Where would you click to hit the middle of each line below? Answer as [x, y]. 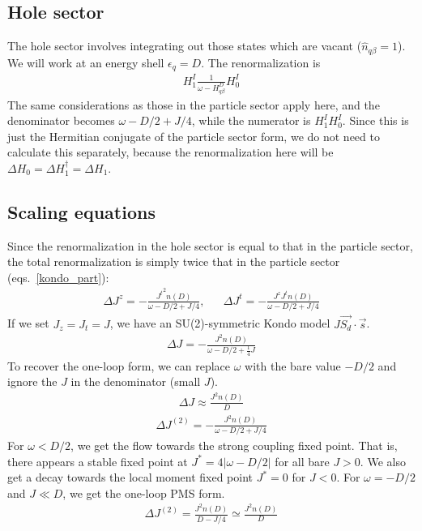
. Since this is [375, 120]
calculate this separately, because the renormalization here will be [171, 152]
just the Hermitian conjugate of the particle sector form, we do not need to [194, 136]
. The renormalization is [261, 62]
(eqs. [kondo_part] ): [58, 277]
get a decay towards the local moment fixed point [130, 477]
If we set [28, 323]
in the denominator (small [136, 381]
